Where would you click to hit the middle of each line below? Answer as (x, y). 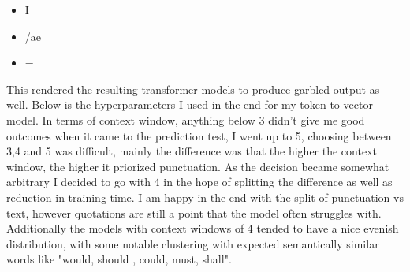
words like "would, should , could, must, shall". (119, 259)
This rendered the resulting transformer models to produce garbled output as (193, 89)
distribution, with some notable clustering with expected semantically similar (193, 243)
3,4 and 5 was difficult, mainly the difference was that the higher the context (192, 151)
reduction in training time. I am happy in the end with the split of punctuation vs (205, 197)
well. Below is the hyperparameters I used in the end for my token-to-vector (190, 104)
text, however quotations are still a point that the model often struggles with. (194, 212)
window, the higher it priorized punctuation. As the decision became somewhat (198, 166)
